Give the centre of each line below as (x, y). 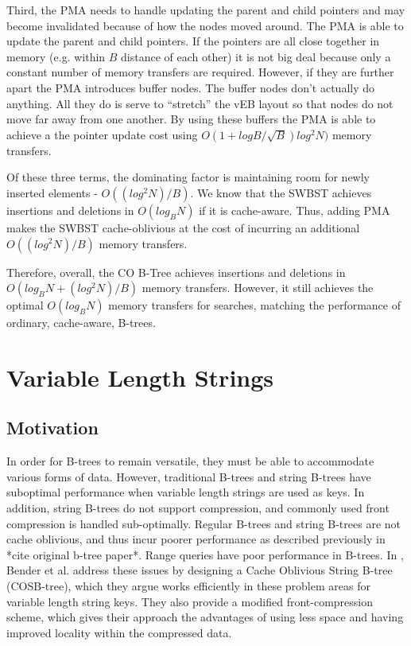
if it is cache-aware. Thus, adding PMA (295, 210)
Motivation (52, 428)
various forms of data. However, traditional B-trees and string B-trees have (189, 476)
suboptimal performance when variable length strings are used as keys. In (186, 492)
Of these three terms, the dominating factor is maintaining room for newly (188, 177)
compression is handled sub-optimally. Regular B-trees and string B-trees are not (204, 523)
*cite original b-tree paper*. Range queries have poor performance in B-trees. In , (205, 554)
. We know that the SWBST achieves (281, 192)
